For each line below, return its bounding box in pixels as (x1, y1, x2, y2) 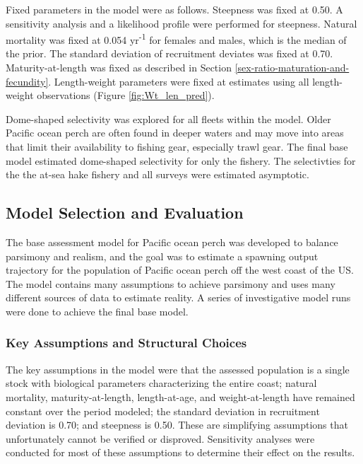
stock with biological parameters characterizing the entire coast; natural (6, 376, 317, 390)
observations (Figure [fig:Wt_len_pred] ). (37, 88, 215, 103)
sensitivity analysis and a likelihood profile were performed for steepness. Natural (6, 16, 357, 30)
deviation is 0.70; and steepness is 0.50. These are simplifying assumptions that (6, 417, 348, 432)
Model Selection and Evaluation (6, 202, 244, 224)
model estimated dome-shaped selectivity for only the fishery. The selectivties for (6, 153, 356, 168)
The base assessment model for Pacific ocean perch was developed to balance (6, 234, 338, 249)
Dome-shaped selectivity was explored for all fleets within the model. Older (6, 111, 331, 126)
